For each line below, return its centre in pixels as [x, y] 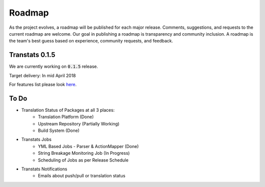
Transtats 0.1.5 [32, 55]
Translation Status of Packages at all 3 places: [68, 110]
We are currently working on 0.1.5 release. [53, 66]
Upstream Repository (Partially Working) [79, 124]
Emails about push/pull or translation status [82, 176]
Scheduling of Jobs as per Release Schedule [83, 160]
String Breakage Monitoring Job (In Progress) [84, 153]
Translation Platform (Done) [66, 117]
